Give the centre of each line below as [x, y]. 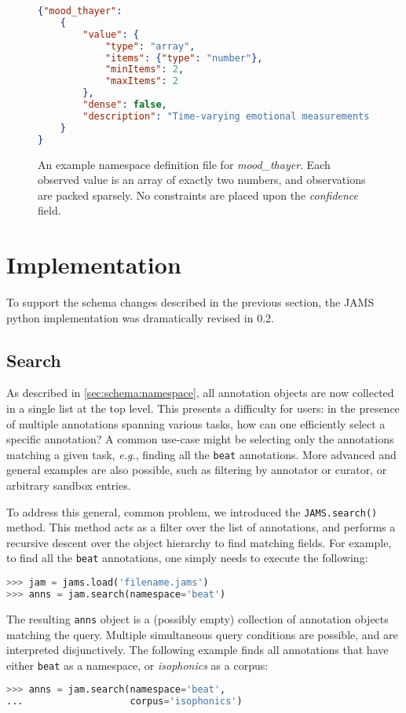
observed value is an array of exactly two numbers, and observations [202, 180]
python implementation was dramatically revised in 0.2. [140, 317]
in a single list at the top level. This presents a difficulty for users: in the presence [203, 408]
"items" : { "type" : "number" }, [184, 58]
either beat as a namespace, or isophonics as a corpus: [137, 665]
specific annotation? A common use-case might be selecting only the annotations [200, 439]
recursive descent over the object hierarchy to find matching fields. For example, [199, 542]
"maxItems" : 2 [142, 81]
